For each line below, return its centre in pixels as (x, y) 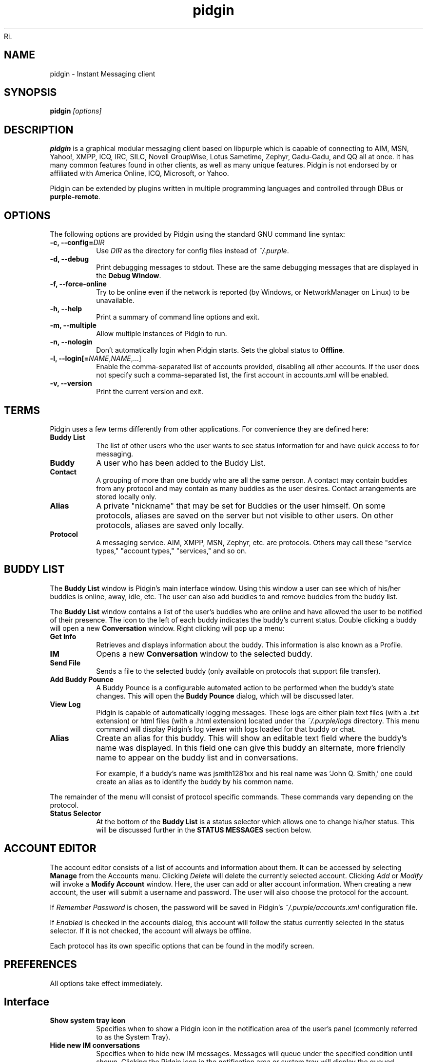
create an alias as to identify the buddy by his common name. (195, 781)
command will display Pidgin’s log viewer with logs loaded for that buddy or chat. (226, 729)
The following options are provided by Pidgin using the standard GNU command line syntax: (197, 234)
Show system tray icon (88, 1021)
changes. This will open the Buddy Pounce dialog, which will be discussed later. (225, 696)
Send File (65, 663)
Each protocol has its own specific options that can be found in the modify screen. (182, 946)
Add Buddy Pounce (82, 679)
